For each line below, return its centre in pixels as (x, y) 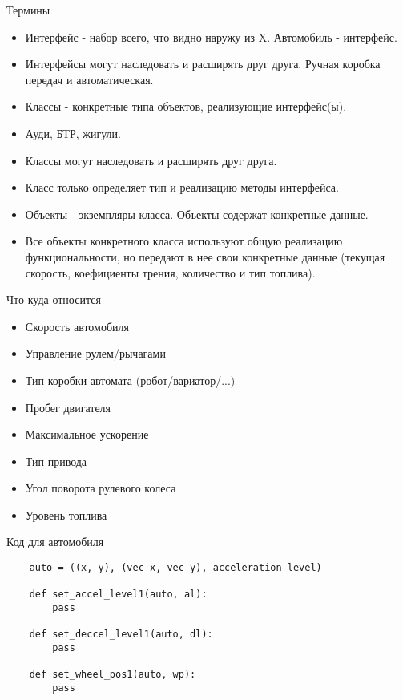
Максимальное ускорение (87, 434)
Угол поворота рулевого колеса (101, 488)
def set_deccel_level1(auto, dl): (121, 635)
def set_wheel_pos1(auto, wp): (113, 675)
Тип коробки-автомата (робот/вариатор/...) (130, 380)
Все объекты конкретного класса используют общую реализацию (184, 241)
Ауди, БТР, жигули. (73, 133)
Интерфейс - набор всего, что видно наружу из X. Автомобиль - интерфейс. (211, 36)
